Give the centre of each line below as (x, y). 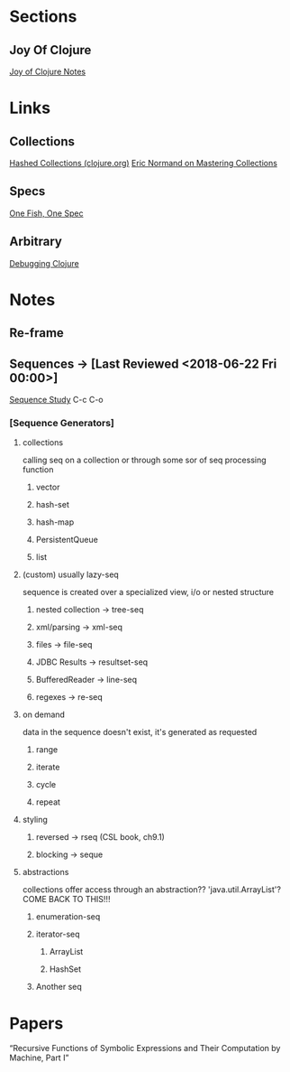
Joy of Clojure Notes (48, 71)
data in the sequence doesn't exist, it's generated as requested (140, 732)
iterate (48, 767)
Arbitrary (36, 242)
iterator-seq (58, 934)
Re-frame (37, 333)
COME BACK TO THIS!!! (66, 900)
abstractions (45, 872)
